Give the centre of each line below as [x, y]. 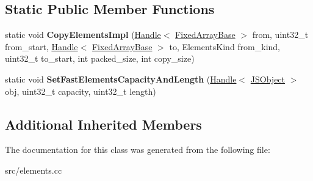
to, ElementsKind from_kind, [225, 46]
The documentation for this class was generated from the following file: [138, 150]
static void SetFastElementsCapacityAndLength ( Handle [121, 79]
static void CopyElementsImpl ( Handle [83, 35]
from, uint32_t [280, 35]
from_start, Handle [41, 46]
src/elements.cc [34, 170]
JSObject [268, 79]
